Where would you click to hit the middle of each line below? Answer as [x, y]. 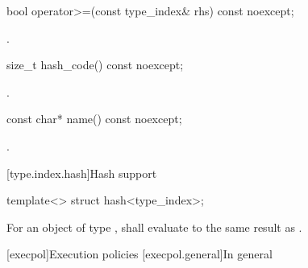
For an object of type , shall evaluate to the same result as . [154, 227]
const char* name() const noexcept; [94, 119]
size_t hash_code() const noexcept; [95, 65]
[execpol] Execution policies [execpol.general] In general [139, 254]
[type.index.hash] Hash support [82, 173]
